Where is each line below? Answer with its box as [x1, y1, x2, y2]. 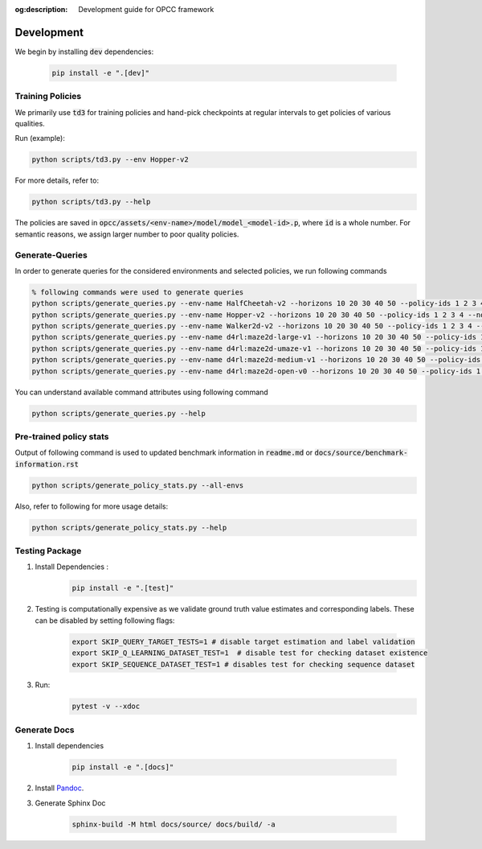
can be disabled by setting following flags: [35, 616, 175, 625]
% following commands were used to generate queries [31, 287, 244, 297]
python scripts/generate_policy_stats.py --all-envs [31, 480, 244, 490]
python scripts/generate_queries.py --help [31, 409, 206, 418]
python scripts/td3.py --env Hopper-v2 [31, 155, 189, 164]
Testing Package [14, 546, 82, 556]
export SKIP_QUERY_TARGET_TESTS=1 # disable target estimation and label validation [71, 637, 415, 646]
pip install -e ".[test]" [71, 583, 174, 593]
